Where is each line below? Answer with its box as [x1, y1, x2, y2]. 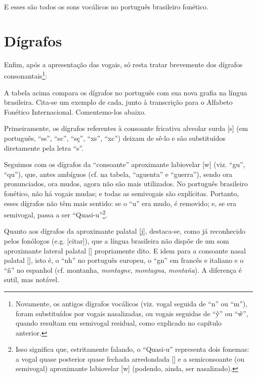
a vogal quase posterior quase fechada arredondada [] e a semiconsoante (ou [15, 353, 245, 364]
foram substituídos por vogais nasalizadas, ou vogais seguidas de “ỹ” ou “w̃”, [15, 308, 248, 318]
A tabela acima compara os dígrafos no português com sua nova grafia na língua [4, 87, 248, 97]
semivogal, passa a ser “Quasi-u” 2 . [4, 208, 108, 219]
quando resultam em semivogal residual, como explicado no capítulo [15, 318, 222, 328]
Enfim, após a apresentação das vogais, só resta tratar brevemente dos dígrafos [4, 59, 243, 69]
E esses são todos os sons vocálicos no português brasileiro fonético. [4, 1, 209, 11]
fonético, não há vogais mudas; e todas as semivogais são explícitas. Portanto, [4, 188, 239, 198]
